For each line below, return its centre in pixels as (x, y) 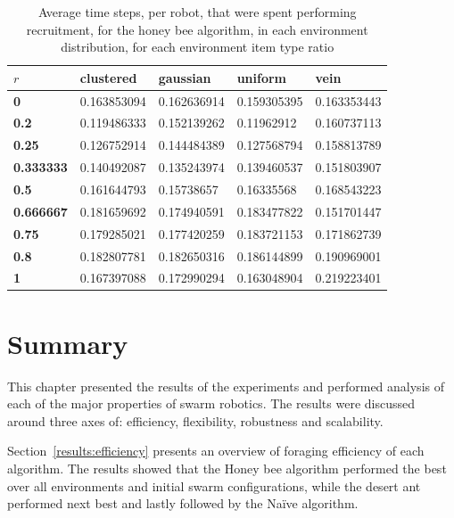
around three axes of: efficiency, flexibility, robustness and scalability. (195, 420)
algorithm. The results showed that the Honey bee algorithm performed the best (227, 468)
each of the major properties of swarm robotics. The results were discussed (211, 403)
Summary (68, 343)
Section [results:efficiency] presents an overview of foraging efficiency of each (216, 451)
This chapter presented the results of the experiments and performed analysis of (226, 386)
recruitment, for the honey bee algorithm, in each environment (197, 29)
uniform (262, 77)
